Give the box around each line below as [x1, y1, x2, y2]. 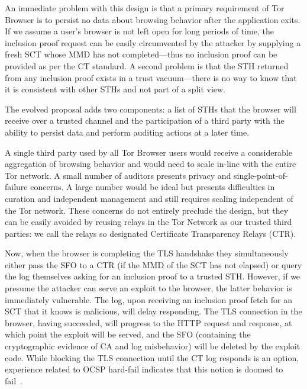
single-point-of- [234, 169, 288, 181]
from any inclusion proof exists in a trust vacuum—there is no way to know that [5, 71, 297, 83]
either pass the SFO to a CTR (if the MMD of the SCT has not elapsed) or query [5, 258, 302, 271]
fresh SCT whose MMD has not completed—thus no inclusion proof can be [5, 48, 277, 60]
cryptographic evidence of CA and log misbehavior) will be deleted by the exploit [5, 340, 300, 352]
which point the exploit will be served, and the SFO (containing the [5, 328, 251, 340]
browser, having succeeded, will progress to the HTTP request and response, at [5, 316, 292, 329]
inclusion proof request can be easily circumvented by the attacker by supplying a [5, 36, 301, 49]
